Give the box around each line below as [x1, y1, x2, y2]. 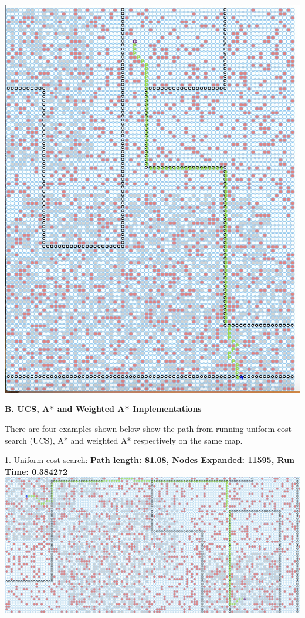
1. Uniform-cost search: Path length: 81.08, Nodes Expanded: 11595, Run [5, 454, 295, 466]
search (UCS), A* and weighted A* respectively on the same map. [5, 434, 243, 446]
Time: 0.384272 [5, 465, 68, 477]
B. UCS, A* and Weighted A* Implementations [5, 403, 202, 415]
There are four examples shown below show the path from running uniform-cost [5, 423, 292, 434]
